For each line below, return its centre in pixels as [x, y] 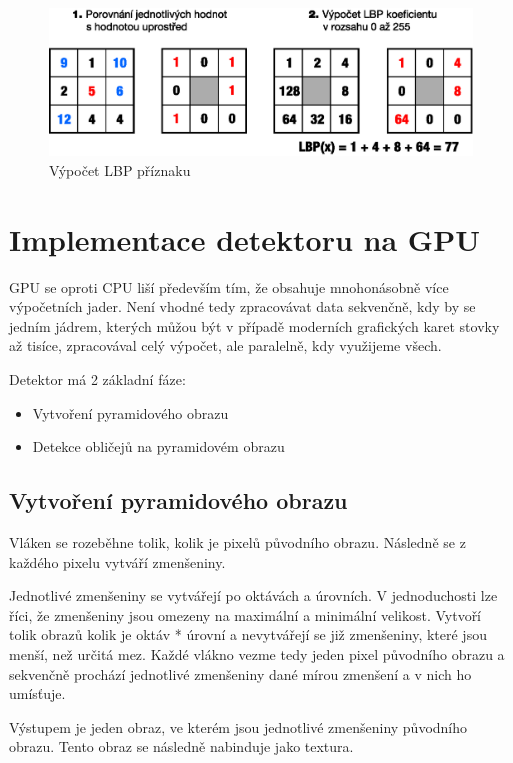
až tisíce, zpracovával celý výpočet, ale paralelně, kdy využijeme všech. [225, 345]
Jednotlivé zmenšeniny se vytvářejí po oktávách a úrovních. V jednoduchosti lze [253, 595]
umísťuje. [37, 693]
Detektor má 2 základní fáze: [97, 379]
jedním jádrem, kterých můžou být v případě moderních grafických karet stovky [254, 325]
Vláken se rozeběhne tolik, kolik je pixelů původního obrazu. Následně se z [237, 542]
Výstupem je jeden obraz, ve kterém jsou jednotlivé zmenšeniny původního [238, 726]
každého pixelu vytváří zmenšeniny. [117, 561]
